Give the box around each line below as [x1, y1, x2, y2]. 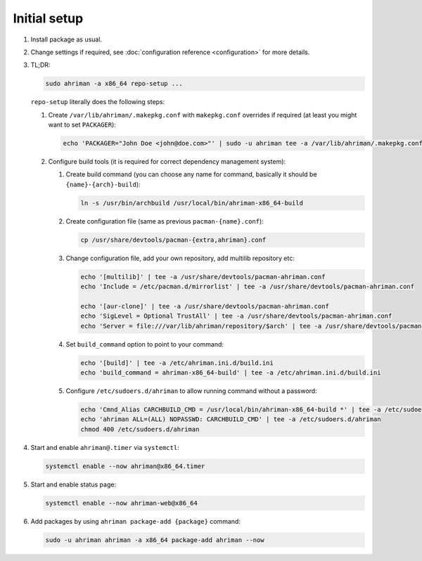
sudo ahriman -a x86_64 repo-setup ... [45, 79, 183, 88]
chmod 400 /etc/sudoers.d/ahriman [80, 425, 200, 433]
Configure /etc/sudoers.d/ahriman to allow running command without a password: [65, 387, 317, 395]
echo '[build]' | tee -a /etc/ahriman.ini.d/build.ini [80, 359, 274, 367]
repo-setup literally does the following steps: [30, 98, 165, 106]
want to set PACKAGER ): [48, 120, 116, 129]
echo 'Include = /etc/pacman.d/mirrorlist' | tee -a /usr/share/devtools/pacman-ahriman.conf [80, 283, 415, 291]
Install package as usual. [30, 35, 102, 44]
